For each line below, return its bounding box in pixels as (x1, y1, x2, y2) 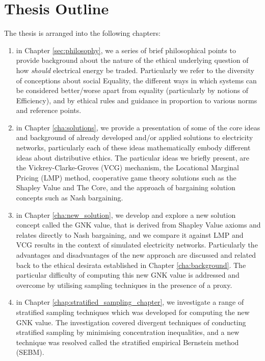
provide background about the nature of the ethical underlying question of (16, 55, 249, 65)
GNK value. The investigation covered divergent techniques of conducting (16, 317, 246, 327)
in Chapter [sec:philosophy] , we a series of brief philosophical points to (16, 44, 236, 55)
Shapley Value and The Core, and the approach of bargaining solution (16, 182, 235, 193)
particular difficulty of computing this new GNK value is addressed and (16, 269, 240, 280)
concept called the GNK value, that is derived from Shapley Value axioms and (16, 219, 261, 230)
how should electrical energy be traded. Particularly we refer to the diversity (16, 64, 254, 75)
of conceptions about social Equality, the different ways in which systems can (16, 75, 257, 85)
